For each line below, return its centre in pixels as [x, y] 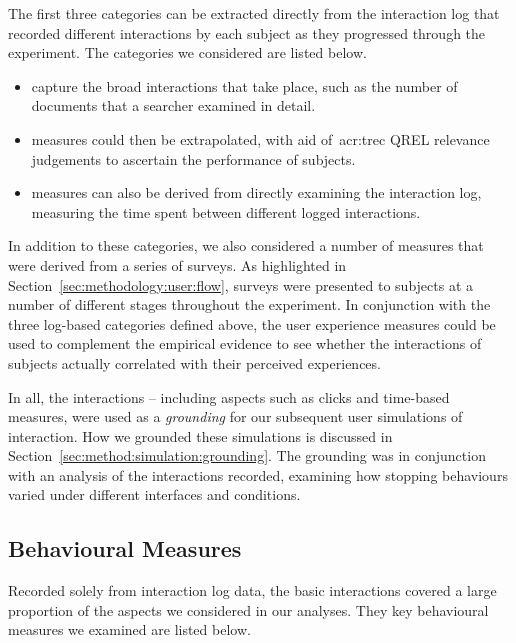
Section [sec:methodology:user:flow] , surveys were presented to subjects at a [241, 284]
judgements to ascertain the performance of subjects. [193, 158]
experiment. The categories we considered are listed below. [187, 52]
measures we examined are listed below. [129, 629]
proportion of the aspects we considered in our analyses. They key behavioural [248, 609]
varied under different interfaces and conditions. [154, 494]
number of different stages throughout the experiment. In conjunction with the [249, 304]
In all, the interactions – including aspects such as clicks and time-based [229, 396]
